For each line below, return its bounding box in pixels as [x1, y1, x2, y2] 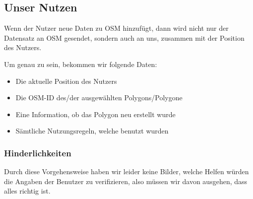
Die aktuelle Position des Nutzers [15, 75, 117, 86]
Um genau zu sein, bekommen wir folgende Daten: [4, 59, 157, 69]
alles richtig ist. [4, 186, 51, 196]
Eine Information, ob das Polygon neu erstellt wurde [15, 109, 176, 119]
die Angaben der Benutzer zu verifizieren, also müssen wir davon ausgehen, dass [4, 176, 248, 186]
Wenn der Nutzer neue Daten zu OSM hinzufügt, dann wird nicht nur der [4, 23, 229, 33]
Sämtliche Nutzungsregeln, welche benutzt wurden [15, 126, 169, 136]
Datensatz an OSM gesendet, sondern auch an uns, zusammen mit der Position [4, 32, 245, 43]
